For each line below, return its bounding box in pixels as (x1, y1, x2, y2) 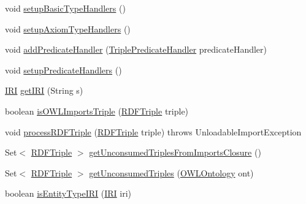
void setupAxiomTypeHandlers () (5, 22, 131, 35)
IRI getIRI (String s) (5, 84, 83, 97)
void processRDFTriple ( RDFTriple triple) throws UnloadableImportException (5, 125, 302, 138)
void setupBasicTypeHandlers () (5, 2, 126, 14)
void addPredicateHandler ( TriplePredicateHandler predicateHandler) (5, 43, 267, 56)
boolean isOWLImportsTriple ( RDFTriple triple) (5, 104, 189, 117)
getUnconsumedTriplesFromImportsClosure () (89, 146, 261, 159)
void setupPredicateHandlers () (5, 63, 122, 76)
